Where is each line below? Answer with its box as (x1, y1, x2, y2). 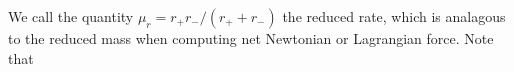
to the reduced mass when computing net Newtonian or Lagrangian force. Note (8, 28, 494, 48)
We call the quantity (8, 6, 134, 26)
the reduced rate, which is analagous (282, 6, 506, 26)
